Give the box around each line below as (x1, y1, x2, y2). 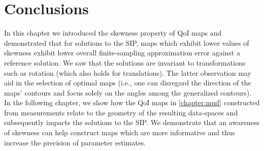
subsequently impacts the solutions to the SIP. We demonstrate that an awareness (4, 117, 259, 128)
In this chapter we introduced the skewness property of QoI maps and (4, 27, 222, 38)
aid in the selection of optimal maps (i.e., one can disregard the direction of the (4, 77, 251, 88)
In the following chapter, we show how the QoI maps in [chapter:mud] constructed (4, 97, 260, 108)
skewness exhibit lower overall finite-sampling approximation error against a (4, 47, 240, 58)
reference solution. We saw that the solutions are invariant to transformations (4, 57, 246, 68)
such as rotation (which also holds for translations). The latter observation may (4, 67, 251, 78)
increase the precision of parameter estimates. (4, 137, 146, 147)
